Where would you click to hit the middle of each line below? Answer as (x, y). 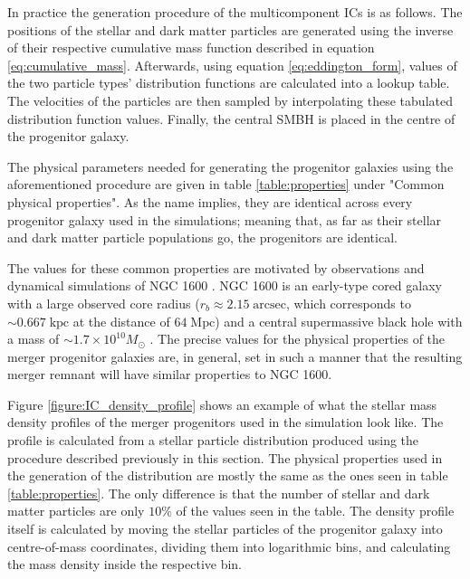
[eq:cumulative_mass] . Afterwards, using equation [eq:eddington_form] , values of (232, 65)
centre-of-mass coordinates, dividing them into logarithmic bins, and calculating (229, 546)
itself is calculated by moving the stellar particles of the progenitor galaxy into (225, 529)
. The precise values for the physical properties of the (297, 339)
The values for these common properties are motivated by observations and (216, 267)
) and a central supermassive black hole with (339, 321)
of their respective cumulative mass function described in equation (191, 47)
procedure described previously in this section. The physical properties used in (225, 457)
